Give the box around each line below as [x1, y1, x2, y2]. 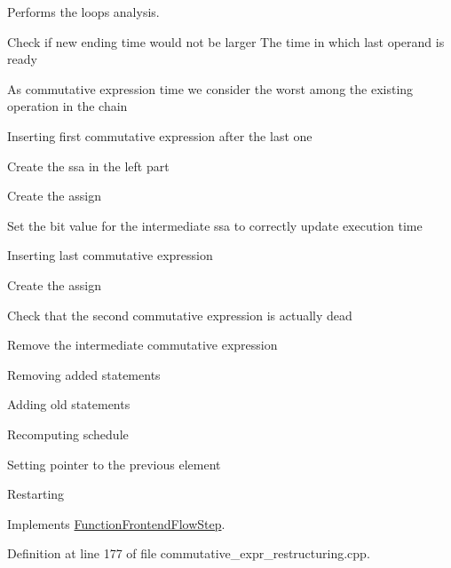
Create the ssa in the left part [7, 156, 170, 175]
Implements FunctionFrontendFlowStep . [7, 514, 225, 532]
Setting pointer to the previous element [7, 454, 221, 473]
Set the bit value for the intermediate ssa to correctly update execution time [7, 216, 423, 234]
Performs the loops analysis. [7, 3, 160, 20]
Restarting [7, 485, 65, 503]
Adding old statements [7, 395, 131, 414]
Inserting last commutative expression [7, 246, 213, 264]
